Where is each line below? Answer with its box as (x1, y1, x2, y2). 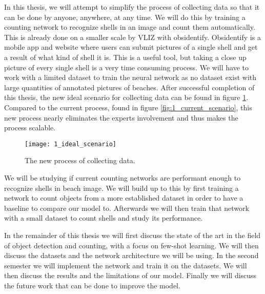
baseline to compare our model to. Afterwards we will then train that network (4, 202, 249, 213)
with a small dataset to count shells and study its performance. (4, 212, 203, 223)
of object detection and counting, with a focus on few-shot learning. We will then (4, 240, 259, 250)
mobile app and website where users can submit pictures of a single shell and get (4, 42, 258, 52)
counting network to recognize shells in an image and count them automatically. (4, 22, 255, 32)
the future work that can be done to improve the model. (4, 280, 180, 290)
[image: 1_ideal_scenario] (25, 140, 116, 148)
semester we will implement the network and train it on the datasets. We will (4, 260, 247, 270)
